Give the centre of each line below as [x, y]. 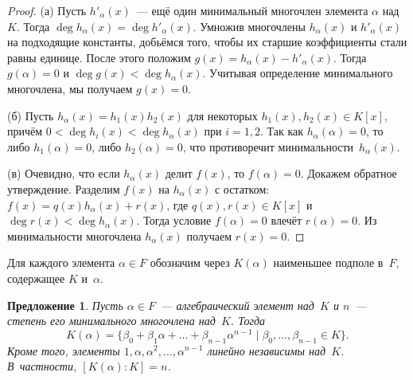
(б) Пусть [31, 115]
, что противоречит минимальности [268, 146]
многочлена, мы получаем [70, 88]
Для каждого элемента [61, 262]
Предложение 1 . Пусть [65, 305]
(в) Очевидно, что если [64, 173]
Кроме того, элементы [64, 350]
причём [25, 131]
